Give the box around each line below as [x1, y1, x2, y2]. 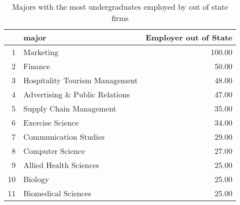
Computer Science [23, 145, 85, 156]
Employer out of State [145, 32, 233, 43]
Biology [23, 173, 49, 185]
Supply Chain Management [23, 103, 116, 114]
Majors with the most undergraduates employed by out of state [12, 1, 228, 12]
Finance [23, 60, 50, 72]
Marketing [23, 46, 58, 57]
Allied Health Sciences [23, 159, 99, 170]
